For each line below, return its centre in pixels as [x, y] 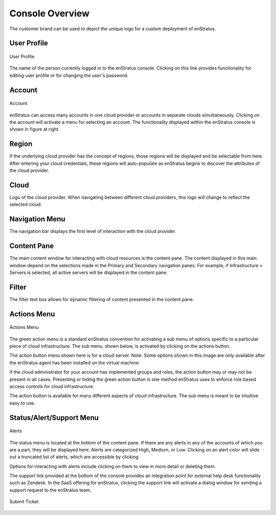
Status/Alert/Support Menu [54, 417]
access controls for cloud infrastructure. [52, 386]
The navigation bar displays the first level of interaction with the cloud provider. [93, 231]
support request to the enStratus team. [50, 490]
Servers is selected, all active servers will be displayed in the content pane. [89, 272]
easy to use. [22, 403]
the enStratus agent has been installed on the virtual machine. [75, 362]
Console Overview [49, 13]
